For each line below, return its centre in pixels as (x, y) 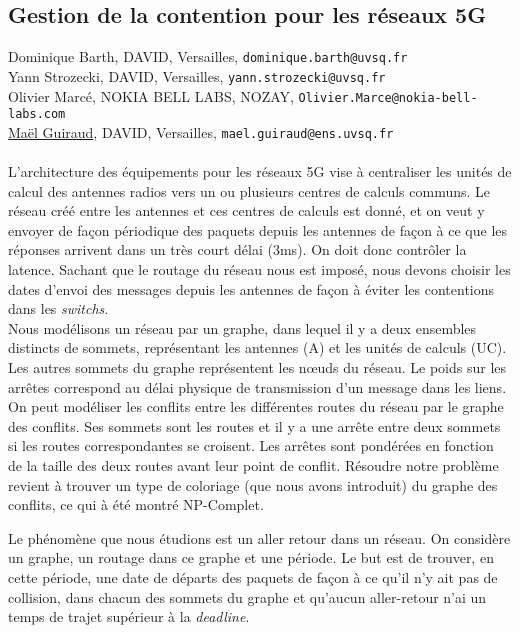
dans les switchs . (58, 308)
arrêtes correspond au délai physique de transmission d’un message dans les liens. (257, 386)
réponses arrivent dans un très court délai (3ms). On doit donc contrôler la (237, 249)
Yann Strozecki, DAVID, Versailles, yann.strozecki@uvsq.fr (197, 75)
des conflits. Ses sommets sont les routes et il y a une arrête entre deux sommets (254, 425)
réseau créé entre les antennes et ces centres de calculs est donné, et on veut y (246, 210)
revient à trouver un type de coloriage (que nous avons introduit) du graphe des (253, 484)
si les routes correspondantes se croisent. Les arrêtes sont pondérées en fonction (251, 445)
